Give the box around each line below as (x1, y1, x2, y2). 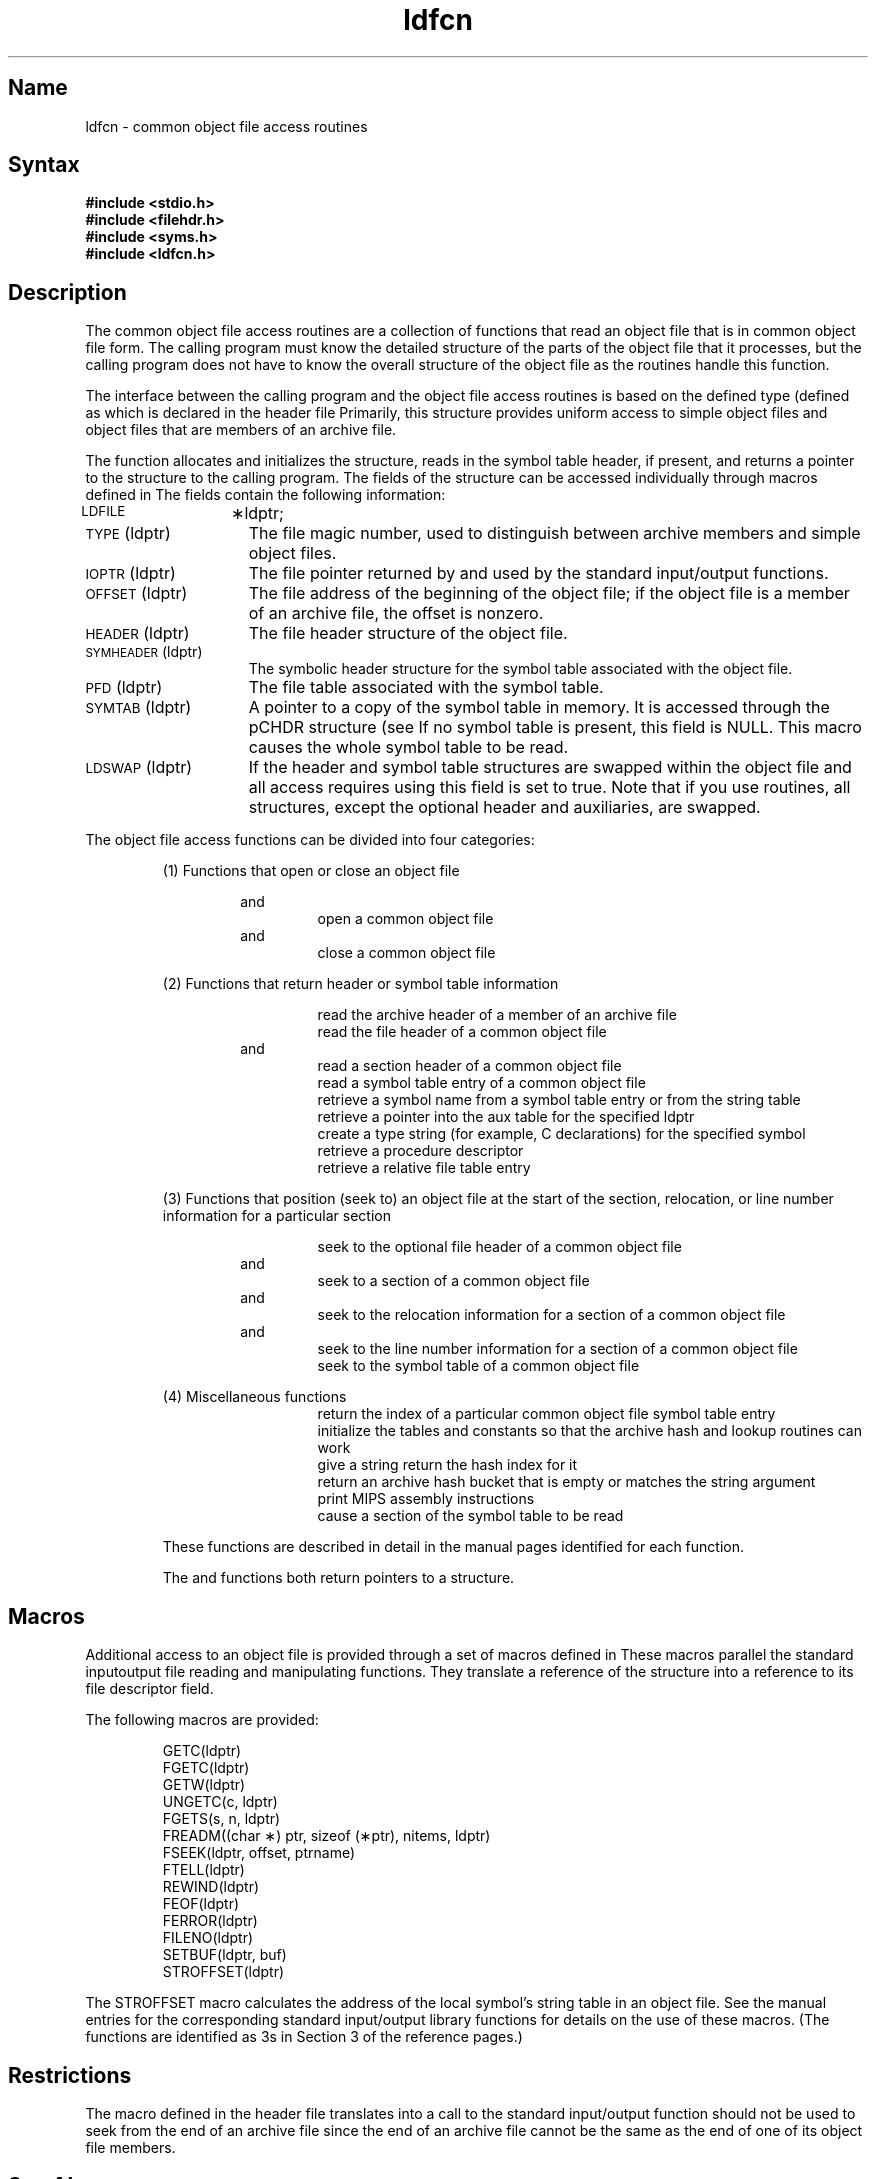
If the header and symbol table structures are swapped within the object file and (248, 757, 852, 778)
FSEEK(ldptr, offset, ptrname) (162, 1844, 356, 1862)
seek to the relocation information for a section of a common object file (317, 1306, 786, 1324)
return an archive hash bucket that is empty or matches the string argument (317, 1473, 816, 1491)
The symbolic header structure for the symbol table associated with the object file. (248, 660, 793, 678)
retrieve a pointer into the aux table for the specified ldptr (317, 1108, 695, 1126)
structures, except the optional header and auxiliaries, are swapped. (248, 797, 761, 818)
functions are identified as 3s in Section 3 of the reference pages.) (85, 2028, 523, 2046)
